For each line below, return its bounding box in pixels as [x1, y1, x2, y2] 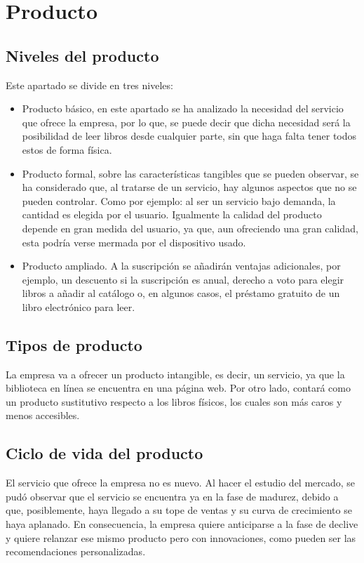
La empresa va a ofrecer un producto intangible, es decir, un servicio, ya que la [6, 366, 345, 381]
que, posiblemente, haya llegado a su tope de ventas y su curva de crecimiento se [6, 503, 352, 517]
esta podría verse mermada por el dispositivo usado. [22, 234, 246, 249]
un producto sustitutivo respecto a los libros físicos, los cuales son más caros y [6, 394, 342, 409]
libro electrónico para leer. [22, 299, 135, 314]
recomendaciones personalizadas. [6, 544, 146, 559]
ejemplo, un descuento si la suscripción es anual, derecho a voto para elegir [22, 272, 344, 286]
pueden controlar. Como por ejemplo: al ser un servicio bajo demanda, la [22, 193, 336, 208]
